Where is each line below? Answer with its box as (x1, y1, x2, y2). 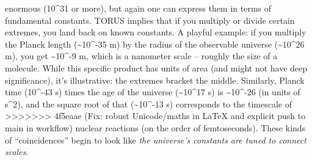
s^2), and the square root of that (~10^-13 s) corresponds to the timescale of (5, 97, 292, 110)
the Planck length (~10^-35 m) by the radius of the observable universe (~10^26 (5, 37, 305, 50)
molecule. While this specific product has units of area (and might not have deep (5, 61, 308, 74)
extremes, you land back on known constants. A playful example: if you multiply (5, 26, 307, 38)
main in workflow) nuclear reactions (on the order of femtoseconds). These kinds (5, 121, 306, 134)
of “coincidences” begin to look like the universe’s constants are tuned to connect (5, 133, 307, 146)
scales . (5, 145, 29, 158)
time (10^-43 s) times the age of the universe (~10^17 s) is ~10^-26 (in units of (5, 85, 300, 98)
